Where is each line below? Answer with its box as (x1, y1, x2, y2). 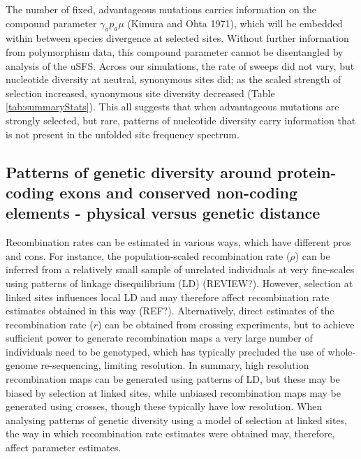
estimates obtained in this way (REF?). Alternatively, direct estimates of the (6, 303, 334, 318)
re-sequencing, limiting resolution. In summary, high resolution (40, 358, 309, 372)
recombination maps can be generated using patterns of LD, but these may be (6, 372, 340, 386)
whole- (327, 344, 356, 358)
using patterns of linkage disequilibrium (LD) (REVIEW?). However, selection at (6, 275, 353, 290)
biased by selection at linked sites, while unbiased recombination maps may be (6, 385, 341, 400)
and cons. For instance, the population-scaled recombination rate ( (6, 248, 290, 263)
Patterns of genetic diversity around (6, 161, 272, 182)
